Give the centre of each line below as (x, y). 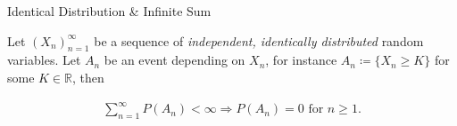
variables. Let (44, 60)
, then (88, 77)
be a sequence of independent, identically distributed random (259, 40)
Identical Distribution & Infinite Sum (109, 11)
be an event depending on (174, 60)
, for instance (301, 60)
